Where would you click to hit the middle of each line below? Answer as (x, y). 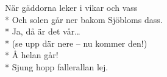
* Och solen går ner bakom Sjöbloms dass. (84, 19)
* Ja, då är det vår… (43, 31)
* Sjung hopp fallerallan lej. (57, 66)
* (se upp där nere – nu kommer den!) (76, 43)
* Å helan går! (32, 55)
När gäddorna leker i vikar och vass (71, 7)
